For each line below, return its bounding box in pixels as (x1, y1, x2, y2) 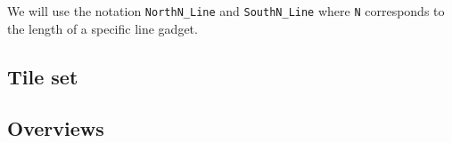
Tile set (7, 62, 78, 90)
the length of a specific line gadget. (7, 19, 198, 37)
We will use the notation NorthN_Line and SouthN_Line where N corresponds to (7, 2, 445, 20)
